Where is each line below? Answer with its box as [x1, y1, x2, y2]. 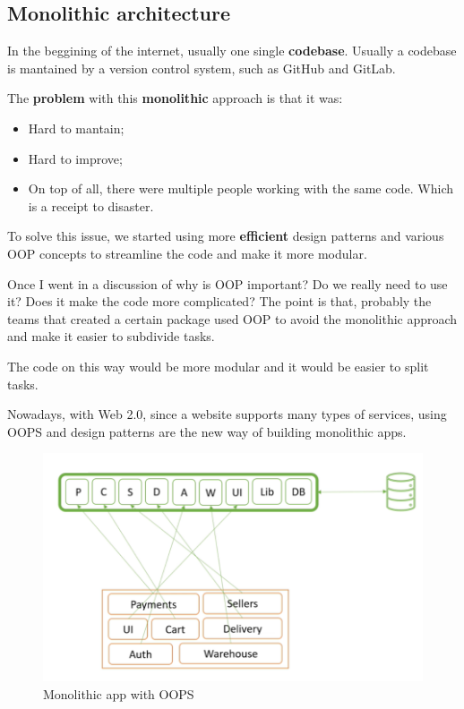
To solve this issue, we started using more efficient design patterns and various [7, 226, 444, 245]
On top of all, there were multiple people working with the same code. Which [28, 179, 454, 198]
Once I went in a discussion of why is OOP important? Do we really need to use [7, 274, 448, 293]
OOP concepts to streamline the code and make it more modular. [7, 243, 367, 262]
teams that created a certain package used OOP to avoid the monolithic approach [7, 309, 458, 328]
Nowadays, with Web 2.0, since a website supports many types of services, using [7, 405, 447, 423]
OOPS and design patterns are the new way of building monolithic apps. [7, 422, 407, 440]
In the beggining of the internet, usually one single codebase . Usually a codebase [7, 41, 457, 60]
